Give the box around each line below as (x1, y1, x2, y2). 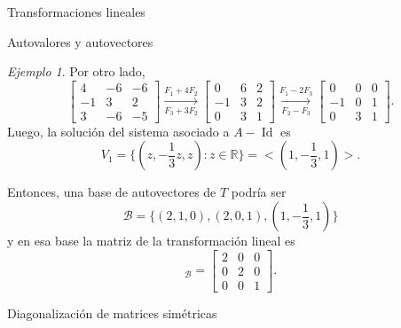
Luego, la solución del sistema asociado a (7, 121, 230, 140)
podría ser (231, 183, 287, 201)
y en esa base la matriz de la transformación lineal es (7, 231, 295, 250)
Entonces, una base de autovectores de (7, 183, 216, 201)
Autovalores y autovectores (7, 32, 153, 51)
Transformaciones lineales (7, 3, 145, 20)
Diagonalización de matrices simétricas (7, 303, 217, 322)
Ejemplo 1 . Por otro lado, (7, 62, 145, 81)
